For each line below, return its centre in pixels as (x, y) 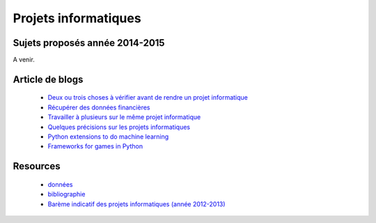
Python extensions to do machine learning (108, 137)
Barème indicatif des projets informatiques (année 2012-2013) (136, 204)
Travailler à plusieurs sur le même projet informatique (124, 117)
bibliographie (66, 194)
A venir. (24, 60)
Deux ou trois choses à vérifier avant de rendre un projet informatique (148, 98)
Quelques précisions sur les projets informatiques (119, 127)
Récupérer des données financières (99, 107)
